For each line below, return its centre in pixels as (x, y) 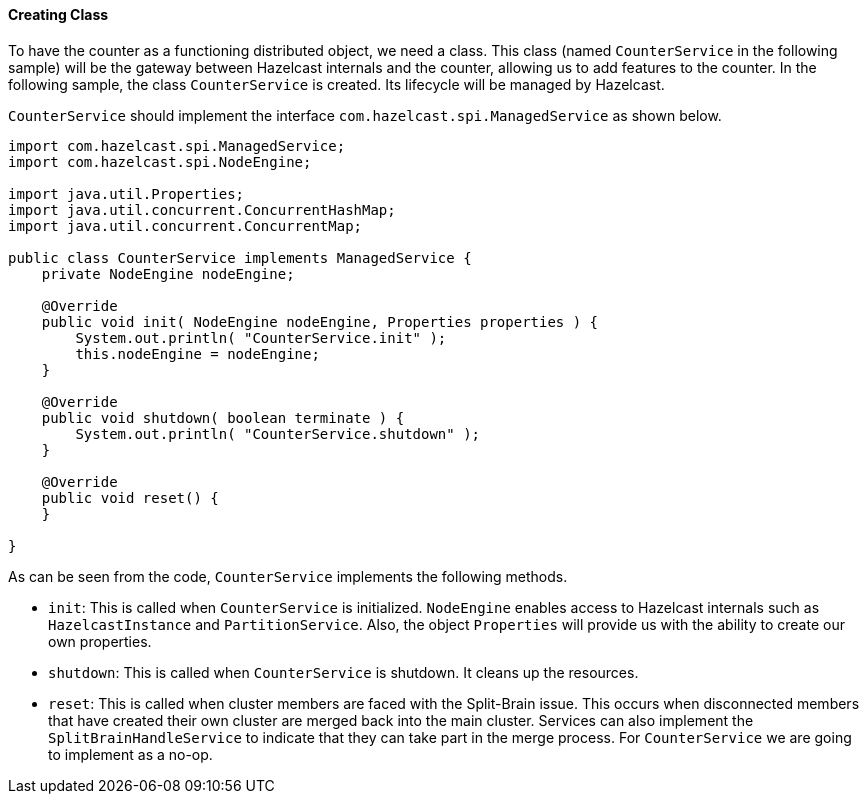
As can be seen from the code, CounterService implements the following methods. (288, 576)
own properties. (100, 641)
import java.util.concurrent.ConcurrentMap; (185, 225)
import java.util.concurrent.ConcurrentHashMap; (202, 209)
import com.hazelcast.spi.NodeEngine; (160, 161)
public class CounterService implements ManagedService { (240, 257)
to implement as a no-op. (130, 754)
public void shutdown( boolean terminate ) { (223, 417)
